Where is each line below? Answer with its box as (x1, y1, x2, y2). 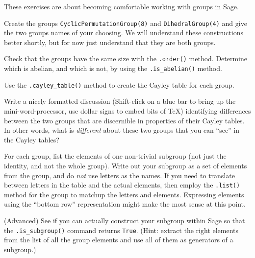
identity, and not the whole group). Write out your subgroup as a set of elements (4, 160, 247, 170)
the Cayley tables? (4, 134, 59, 144)
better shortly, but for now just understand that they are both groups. (4, 37, 216, 47)
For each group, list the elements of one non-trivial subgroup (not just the (4, 151, 227, 161)
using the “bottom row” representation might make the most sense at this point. (4, 199, 246, 209)
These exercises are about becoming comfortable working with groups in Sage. (4, 1, 239, 11)
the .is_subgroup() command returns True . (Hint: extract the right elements (4, 225, 239, 235)
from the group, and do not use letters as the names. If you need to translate (4, 170, 235, 180)
